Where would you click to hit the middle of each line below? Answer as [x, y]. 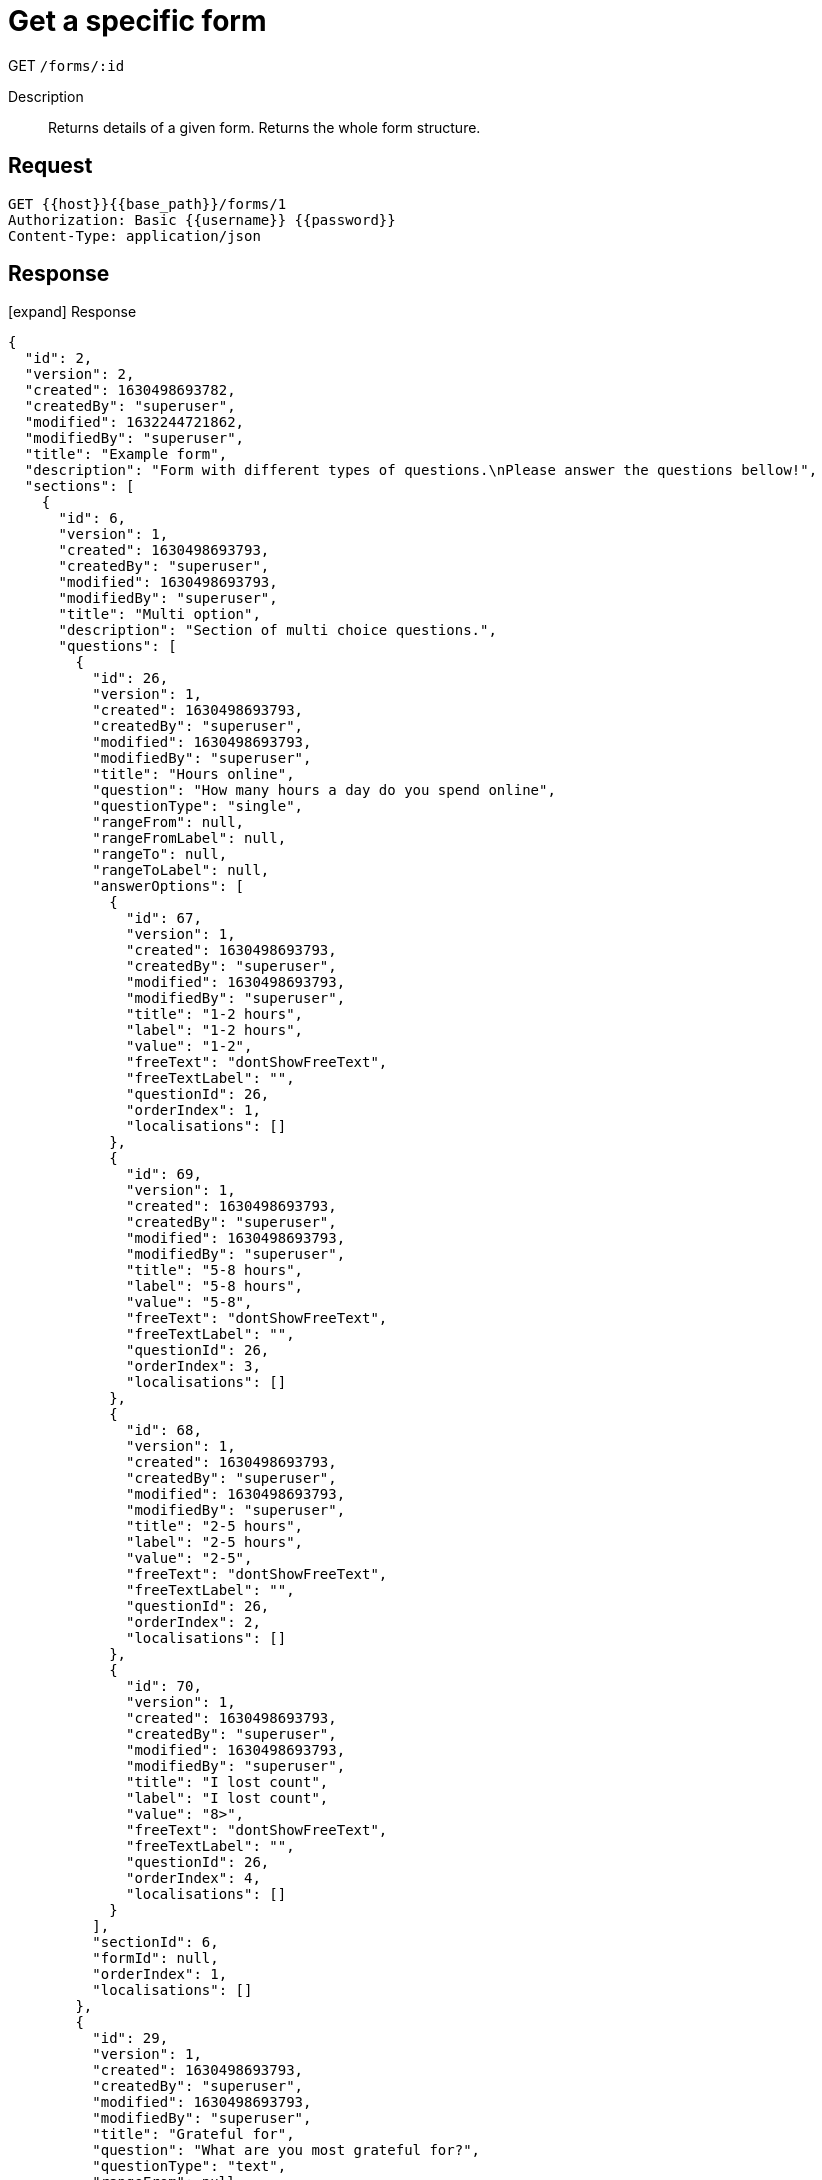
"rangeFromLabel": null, [189, 838]
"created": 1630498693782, [130, 390]
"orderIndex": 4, [193, 1878]
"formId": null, [155, 1958]
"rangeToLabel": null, [181, 870]
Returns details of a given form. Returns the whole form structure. [264, 127]
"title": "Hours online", [193, 774]
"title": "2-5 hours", [215, 1526]
